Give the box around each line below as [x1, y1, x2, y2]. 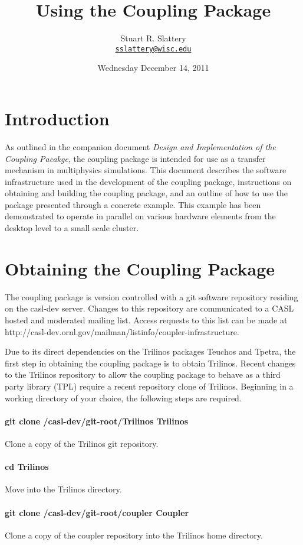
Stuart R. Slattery [120, 32, 186, 44]
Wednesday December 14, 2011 [97, 61, 209, 74]
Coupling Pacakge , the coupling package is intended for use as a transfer [5, 152, 266, 164]
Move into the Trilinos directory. [5, 483, 122, 495]
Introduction [5, 106, 110, 130]
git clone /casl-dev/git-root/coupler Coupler [5, 506, 189, 518]
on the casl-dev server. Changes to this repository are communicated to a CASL [5, 302, 294, 314]
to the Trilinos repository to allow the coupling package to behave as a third [5, 368, 281, 381]
